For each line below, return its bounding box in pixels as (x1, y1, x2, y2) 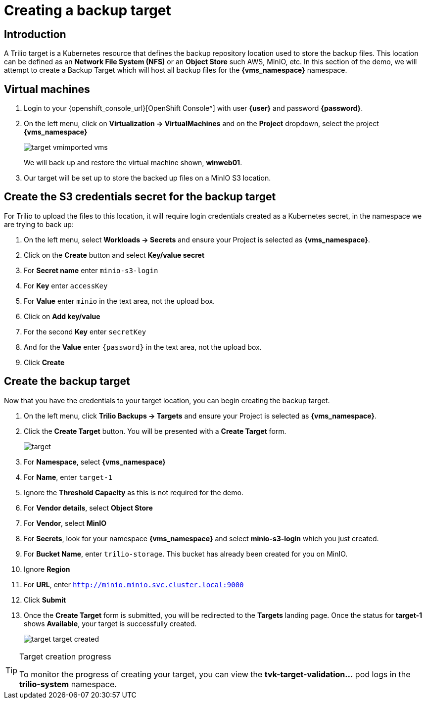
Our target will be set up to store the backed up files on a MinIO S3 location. (24, 174, 271, 183)
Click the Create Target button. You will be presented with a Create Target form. (24, 426, 286, 435)
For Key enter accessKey (24, 281, 108, 290)
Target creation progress (19, 651, 111, 661)
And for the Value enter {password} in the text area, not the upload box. (24, 342, 262, 351)
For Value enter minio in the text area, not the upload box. (24, 296, 215, 305)
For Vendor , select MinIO (24, 518, 106, 527)
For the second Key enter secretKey (24, 327, 146, 336)
